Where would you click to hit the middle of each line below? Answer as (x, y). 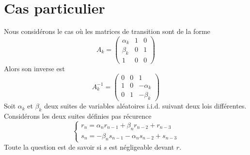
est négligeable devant (142, 147)
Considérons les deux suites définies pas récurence (78, 116)
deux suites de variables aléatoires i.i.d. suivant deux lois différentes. (145, 106)
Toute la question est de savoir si (53, 147)
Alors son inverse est (34, 69)
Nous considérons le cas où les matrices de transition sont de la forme (107, 31)
